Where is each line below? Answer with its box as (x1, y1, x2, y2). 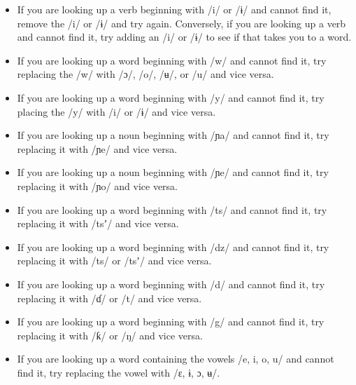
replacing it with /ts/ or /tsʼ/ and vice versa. (17, 253, 212, 268)
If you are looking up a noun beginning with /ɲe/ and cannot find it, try (17, 165, 329, 180)
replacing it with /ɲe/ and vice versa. (17, 141, 178, 156)
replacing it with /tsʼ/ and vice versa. (17, 216, 179, 231)
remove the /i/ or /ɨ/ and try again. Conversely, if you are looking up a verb (17, 15, 346, 30)
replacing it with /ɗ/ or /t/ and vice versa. (17, 290, 202, 305)
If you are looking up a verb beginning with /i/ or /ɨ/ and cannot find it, (17, 2, 332, 16)
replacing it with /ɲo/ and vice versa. (17, 178, 178, 193)
